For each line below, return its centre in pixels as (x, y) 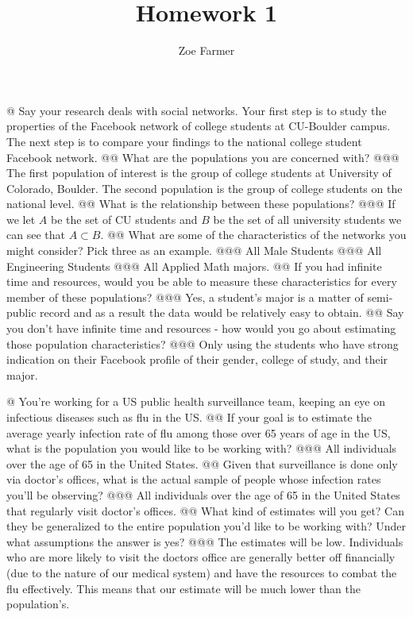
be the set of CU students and (124, 219)
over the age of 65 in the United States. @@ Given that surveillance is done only (202, 463)
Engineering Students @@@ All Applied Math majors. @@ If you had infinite (194, 266)
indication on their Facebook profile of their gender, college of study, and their (197, 359)
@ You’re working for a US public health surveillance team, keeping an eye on (196, 401)
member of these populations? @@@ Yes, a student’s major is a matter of (185, 297)
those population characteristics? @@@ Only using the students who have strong (203, 343)
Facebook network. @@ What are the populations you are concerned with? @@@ (203, 157)
